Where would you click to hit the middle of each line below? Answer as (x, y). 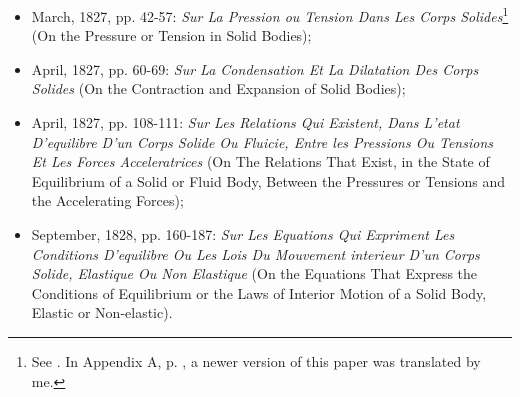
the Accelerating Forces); (107, 200)
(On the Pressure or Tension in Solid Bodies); (171, 35)
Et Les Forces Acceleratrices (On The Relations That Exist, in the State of (260, 161)
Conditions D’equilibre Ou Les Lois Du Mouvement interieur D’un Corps (255, 253)
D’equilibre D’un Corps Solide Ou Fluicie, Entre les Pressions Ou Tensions (262, 141)
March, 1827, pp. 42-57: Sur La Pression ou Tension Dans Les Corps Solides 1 (270, 14)
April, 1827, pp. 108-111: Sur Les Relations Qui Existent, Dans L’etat (245, 122)
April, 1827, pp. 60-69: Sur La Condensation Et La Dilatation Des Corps (255, 68)
